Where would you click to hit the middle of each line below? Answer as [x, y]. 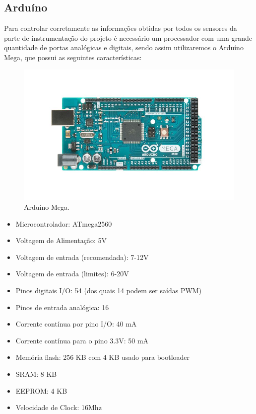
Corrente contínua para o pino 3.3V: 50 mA [82, 340]
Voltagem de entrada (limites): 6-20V [72, 274]
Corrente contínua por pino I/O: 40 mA [76, 324]
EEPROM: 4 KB [41, 390]
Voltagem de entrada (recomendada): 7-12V [82, 257]
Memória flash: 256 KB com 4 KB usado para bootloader [103, 357]
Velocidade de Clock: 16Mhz [59, 407]
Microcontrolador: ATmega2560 [64, 223]
